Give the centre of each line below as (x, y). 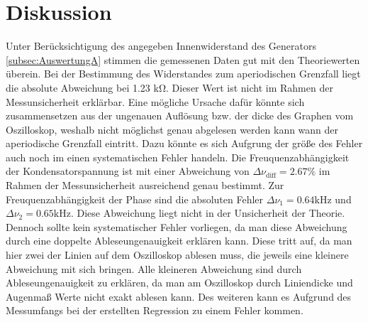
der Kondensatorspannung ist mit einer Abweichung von (128, 171)
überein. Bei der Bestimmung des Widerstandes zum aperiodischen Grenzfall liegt (183, 74)
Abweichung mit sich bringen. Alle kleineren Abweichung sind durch (154, 268)
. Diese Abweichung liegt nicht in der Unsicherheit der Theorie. (208, 213)
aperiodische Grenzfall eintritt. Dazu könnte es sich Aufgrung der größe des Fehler (184, 143)
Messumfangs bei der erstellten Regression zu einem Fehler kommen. (155, 310)
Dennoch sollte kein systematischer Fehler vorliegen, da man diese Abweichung (177, 226)
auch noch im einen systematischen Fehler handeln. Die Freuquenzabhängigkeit (178, 157)
